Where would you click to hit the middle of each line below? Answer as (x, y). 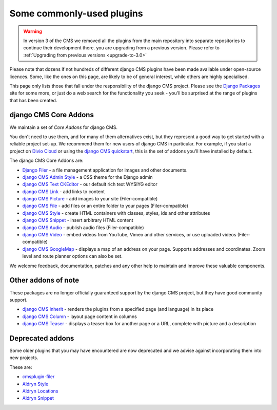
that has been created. (33, 100)
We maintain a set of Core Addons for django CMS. (64, 127)
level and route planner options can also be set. (72, 256)
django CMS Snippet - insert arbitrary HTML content (78, 220)
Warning (33, 31)
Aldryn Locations (40, 391)
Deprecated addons (42, 338)
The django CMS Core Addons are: (46, 161)
